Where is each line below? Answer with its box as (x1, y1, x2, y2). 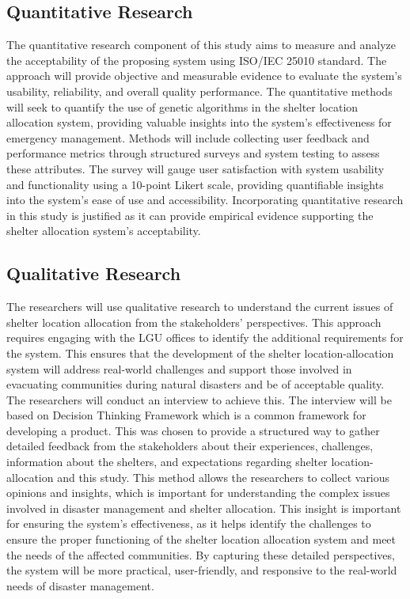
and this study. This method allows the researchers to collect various (57, 468, 390, 485)
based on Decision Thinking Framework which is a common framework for (6, 407, 366, 423)
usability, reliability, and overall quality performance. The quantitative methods (6, 82, 393, 99)
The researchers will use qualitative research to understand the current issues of (6, 298, 393, 315)
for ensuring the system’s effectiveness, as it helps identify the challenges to (6, 515, 371, 532)
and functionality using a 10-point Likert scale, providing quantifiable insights (6, 176, 384, 192)
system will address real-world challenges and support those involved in (6, 360, 352, 377)
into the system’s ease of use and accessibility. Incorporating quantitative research (6, 191, 404, 208)
